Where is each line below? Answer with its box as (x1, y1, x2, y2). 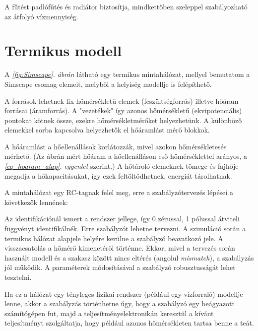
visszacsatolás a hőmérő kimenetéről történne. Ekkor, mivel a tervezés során (4, 243, 235, 253)
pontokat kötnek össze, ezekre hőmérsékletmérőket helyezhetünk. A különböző (4, 115, 242, 125)
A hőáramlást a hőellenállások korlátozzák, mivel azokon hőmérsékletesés (4, 141, 227, 151)
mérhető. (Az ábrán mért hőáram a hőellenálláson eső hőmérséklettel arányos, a (4, 151, 247, 161)
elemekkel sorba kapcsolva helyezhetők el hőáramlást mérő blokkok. (4, 125, 210, 135)
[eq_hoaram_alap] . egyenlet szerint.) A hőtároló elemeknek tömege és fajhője (4, 161, 239, 171)
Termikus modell (4, 40, 122, 61)
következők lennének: (4, 197, 68, 207)
